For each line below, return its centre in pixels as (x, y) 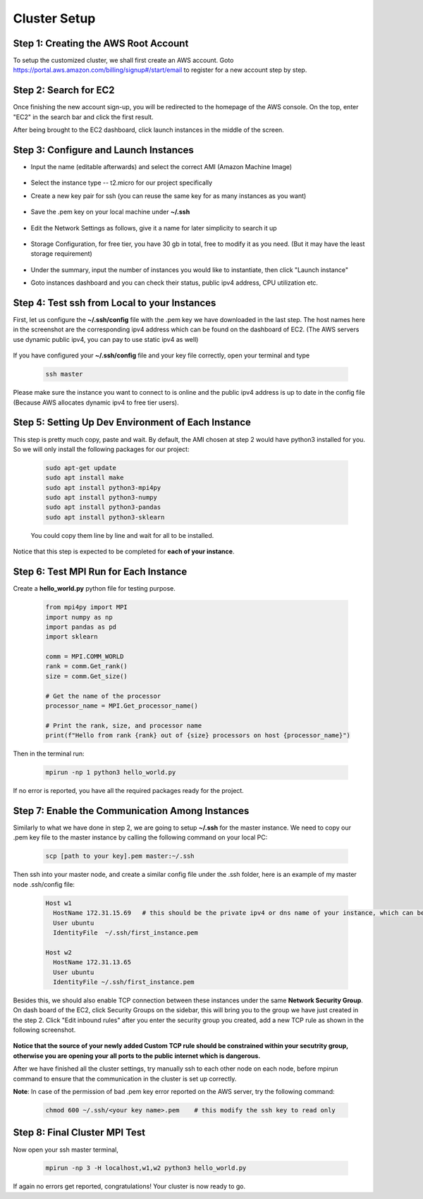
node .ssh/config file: (44, 884)
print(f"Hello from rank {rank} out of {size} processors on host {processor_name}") (198, 736)
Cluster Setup (54, 18)
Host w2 (59, 952)
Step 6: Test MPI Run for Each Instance (100, 572)
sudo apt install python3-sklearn (105, 517)
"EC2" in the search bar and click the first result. (84, 117)
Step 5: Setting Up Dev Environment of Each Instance (132, 423)
